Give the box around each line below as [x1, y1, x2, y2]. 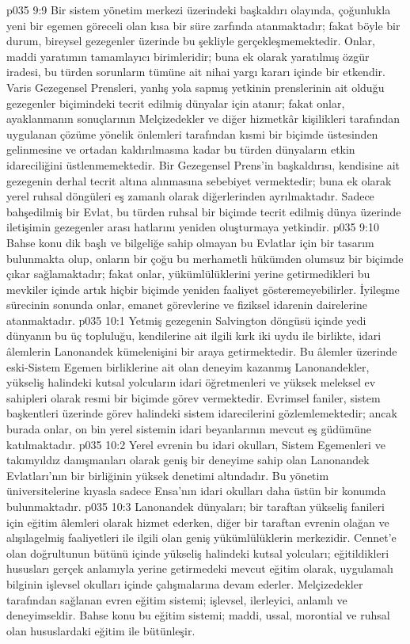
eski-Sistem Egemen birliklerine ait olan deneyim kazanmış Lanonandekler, [6, 358, 370, 375]
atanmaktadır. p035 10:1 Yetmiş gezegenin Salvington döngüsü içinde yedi [6, 311, 366, 328]
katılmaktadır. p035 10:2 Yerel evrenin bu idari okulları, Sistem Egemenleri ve [6, 436, 385, 452]
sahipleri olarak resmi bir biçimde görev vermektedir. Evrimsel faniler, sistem [6, 389, 381, 406]
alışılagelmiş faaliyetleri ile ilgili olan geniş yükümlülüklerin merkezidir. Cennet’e [6, 529, 397, 546]
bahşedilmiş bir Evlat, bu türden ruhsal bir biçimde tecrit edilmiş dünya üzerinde [6, 203, 401, 219]
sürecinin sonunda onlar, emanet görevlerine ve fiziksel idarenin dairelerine [6, 296, 367, 313]
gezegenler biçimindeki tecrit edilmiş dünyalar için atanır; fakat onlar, [6, 94, 345, 111]
